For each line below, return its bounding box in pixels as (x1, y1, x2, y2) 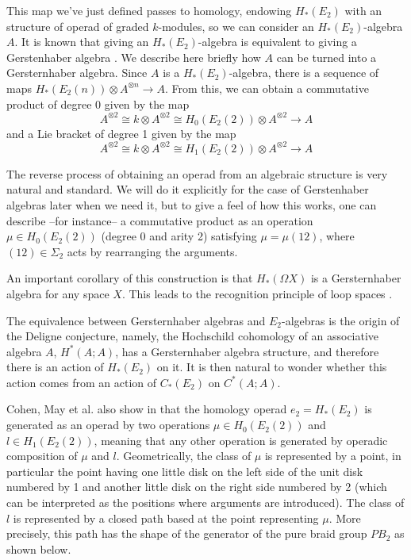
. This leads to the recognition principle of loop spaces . (121, 285, 393, 301)
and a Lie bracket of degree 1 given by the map (6, 125, 236, 141)
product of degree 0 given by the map (6, 95, 190, 112)
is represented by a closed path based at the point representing (13, 509, 319, 526)
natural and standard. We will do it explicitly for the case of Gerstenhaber (6, 181, 369, 198)
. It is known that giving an (14, 33, 149, 50)
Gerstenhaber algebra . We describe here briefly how (6, 48, 261, 65)
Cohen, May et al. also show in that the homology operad (6, 401, 287, 417)
